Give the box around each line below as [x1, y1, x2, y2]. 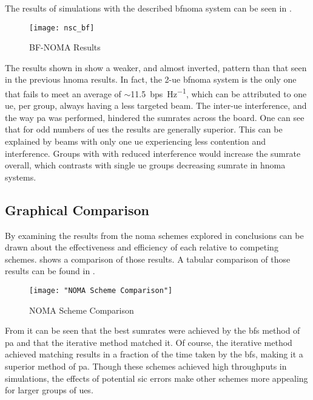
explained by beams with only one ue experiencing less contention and [5, 135, 266, 148]
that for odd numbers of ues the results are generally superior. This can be [5, 123, 283, 136]
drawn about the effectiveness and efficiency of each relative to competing [5, 241, 278, 253]
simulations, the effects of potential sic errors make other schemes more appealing [5, 371, 308, 384]
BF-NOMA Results [29, 41, 101, 53]
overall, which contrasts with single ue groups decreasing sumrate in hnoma [5, 159, 286, 171]
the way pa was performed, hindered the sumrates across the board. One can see [5, 111, 305, 123]
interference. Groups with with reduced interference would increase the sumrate [5, 147, 301, 159]
